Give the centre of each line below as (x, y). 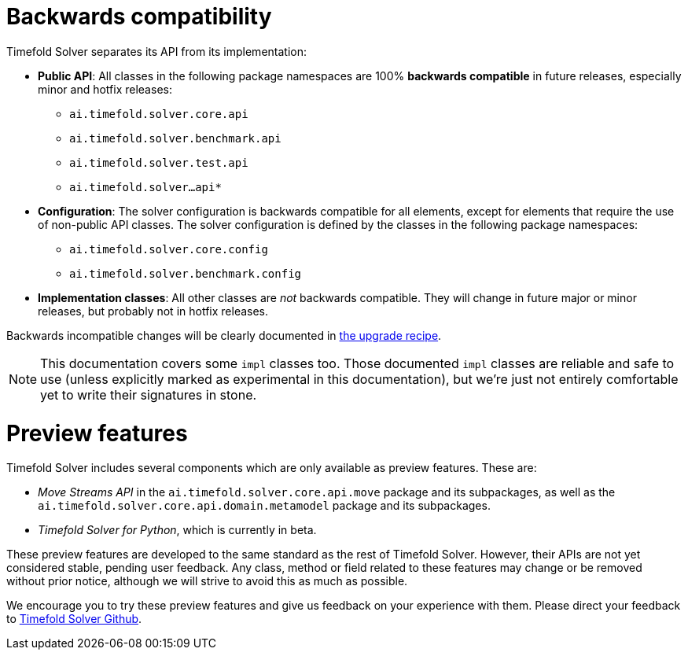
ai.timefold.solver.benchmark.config (186, 273)
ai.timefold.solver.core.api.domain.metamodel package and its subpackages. (264, 506)
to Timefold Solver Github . (74, 619)
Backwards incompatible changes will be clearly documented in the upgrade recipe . (224, 335)
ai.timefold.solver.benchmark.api (175, 138)
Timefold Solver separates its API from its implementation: (156, 51)
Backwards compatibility (139, 17)
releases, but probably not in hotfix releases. (153, 311)
